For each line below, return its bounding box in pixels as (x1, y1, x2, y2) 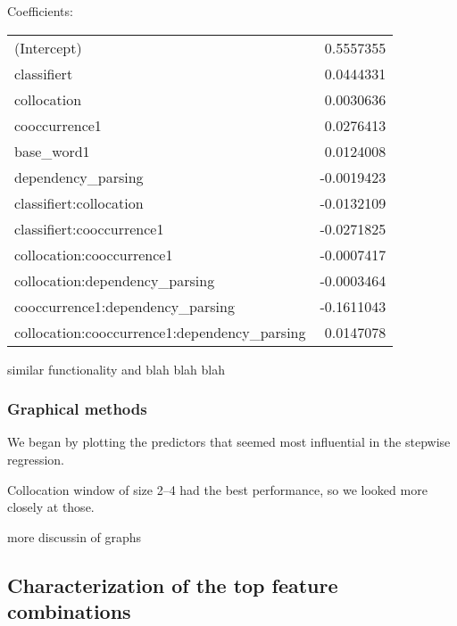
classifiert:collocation (14, 192, 144, 213)
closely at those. (7, 498, 95, 516)
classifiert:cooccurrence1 (14, 218, 164, 239)
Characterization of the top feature (7, 571, 338, 598)
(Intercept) (14, 37, 82, 58)
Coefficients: (7, 2, 73, 20)
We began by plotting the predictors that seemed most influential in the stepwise (7, 432, 451, 451)
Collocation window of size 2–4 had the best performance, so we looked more (7, 480, 428, 498)
